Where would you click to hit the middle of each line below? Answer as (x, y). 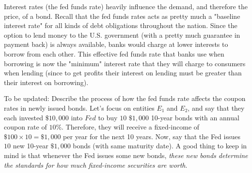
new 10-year (31, 146)
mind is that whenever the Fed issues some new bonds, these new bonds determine (126, 155)
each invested (24, 117)
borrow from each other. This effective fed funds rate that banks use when (114, 53)
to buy (108, 117)
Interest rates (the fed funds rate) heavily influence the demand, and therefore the (126, 6)
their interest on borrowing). (46, 82)
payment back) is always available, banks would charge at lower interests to (116, 44)
